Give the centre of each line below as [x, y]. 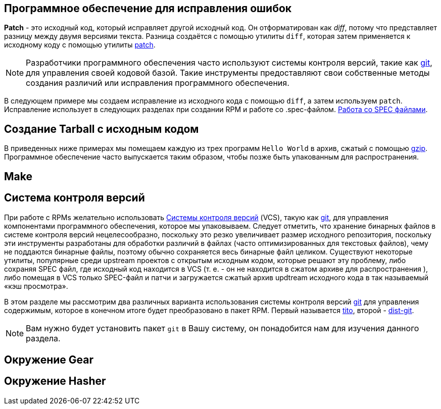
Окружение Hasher [55, 381]
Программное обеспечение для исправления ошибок [148, 8]
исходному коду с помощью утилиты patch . [80, 45]
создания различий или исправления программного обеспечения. [158, 83]
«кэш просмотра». [36, 286]
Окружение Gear [49, 360]
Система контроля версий [75, 198]
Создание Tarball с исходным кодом [102, 129]
